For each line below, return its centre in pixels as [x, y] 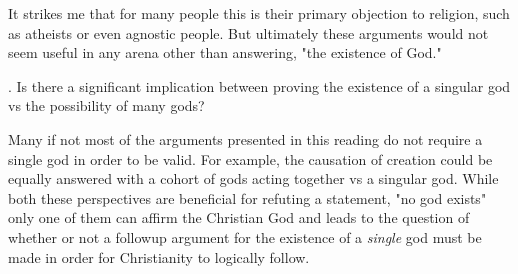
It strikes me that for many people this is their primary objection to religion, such [259, 13]
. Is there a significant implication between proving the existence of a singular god [259, 85]
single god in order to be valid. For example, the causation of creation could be [250, 158]
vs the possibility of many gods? [106, 105]
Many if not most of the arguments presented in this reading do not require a [245, 138]
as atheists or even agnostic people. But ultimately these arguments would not [248, 32]
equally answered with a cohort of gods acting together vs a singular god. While [253, 178]
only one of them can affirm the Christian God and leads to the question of [239, 217]
